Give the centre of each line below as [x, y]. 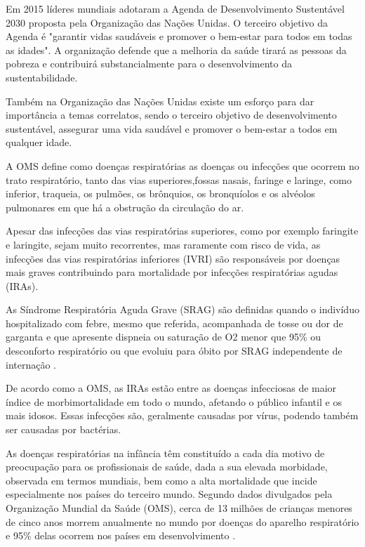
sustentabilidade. [42, 77]
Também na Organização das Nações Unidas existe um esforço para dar [160, 101]
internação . [31, 364]
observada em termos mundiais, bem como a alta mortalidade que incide [161, 480]
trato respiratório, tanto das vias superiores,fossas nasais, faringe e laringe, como [179, 179]
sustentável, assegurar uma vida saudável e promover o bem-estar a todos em [172, 128]
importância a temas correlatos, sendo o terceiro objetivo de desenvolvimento [171, 115]
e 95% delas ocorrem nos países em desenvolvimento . [121, 535]
